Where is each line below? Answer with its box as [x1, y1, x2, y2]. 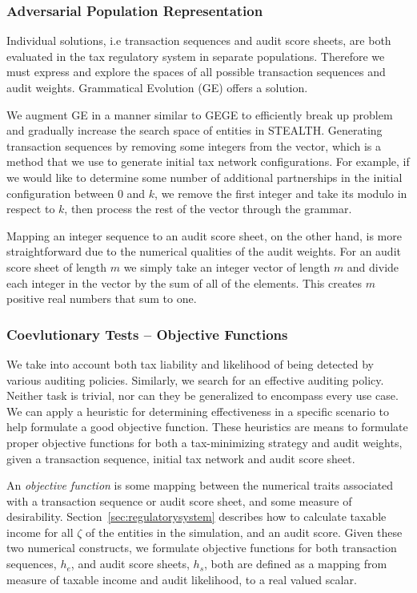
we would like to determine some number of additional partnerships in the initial [6, 168, 403, 185]
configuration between [6, 184, 114, 201]
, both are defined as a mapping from [204, 555, 387, 572]
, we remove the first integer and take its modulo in [154, 184, 407, 201]
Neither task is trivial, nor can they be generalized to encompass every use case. [6, 387, 399, 404]
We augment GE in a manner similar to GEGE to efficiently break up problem [6, 106, 393, 123]
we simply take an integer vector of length [123, 258, 331, 275]
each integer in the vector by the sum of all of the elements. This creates [6, 274, 363, 291]
